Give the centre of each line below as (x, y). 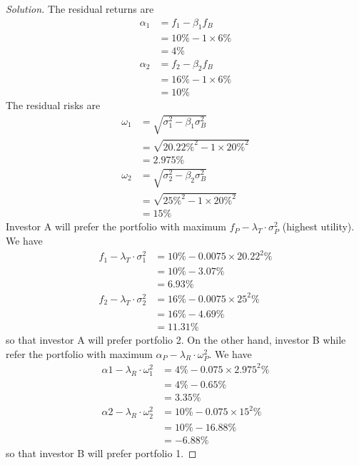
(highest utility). (318, 226)
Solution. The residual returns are (80, 9)
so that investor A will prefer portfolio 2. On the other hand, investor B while (176, 340)
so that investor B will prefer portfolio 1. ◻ (101, 453)
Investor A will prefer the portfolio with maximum (116, 226)
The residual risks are (53, 105)
